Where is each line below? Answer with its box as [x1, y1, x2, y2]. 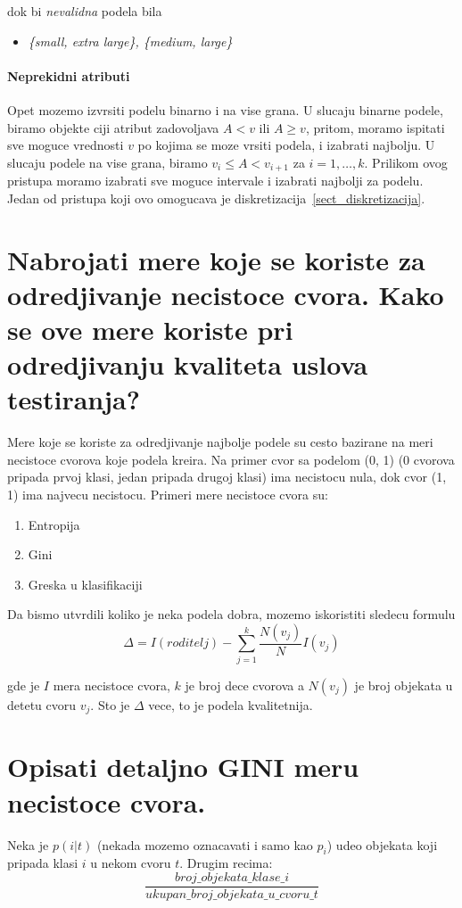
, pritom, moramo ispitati [305, 118, 445, 136]
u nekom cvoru [90, 854, 171, 872]
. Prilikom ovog [364, 153, 448, 171]
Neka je [7, 835, 49, 854]
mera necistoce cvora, [53, 675, 170, 694]
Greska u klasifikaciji [28, 574, 143, 593]
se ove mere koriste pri [7, 310, 293, 347]
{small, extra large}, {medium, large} [28, 31, 233, 50]
